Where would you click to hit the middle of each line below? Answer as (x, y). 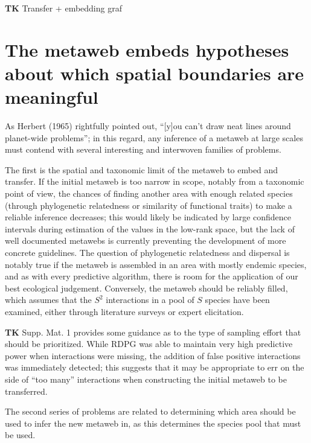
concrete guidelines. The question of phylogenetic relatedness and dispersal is (147, 253)
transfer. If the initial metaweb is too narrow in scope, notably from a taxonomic (155, 181)
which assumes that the (48, 300)
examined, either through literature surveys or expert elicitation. (124, 311)
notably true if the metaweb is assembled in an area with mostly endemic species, (156, 264)
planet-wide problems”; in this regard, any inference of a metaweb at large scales (154, 137)
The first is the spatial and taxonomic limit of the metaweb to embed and (142, 169)
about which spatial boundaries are (155, 73)
